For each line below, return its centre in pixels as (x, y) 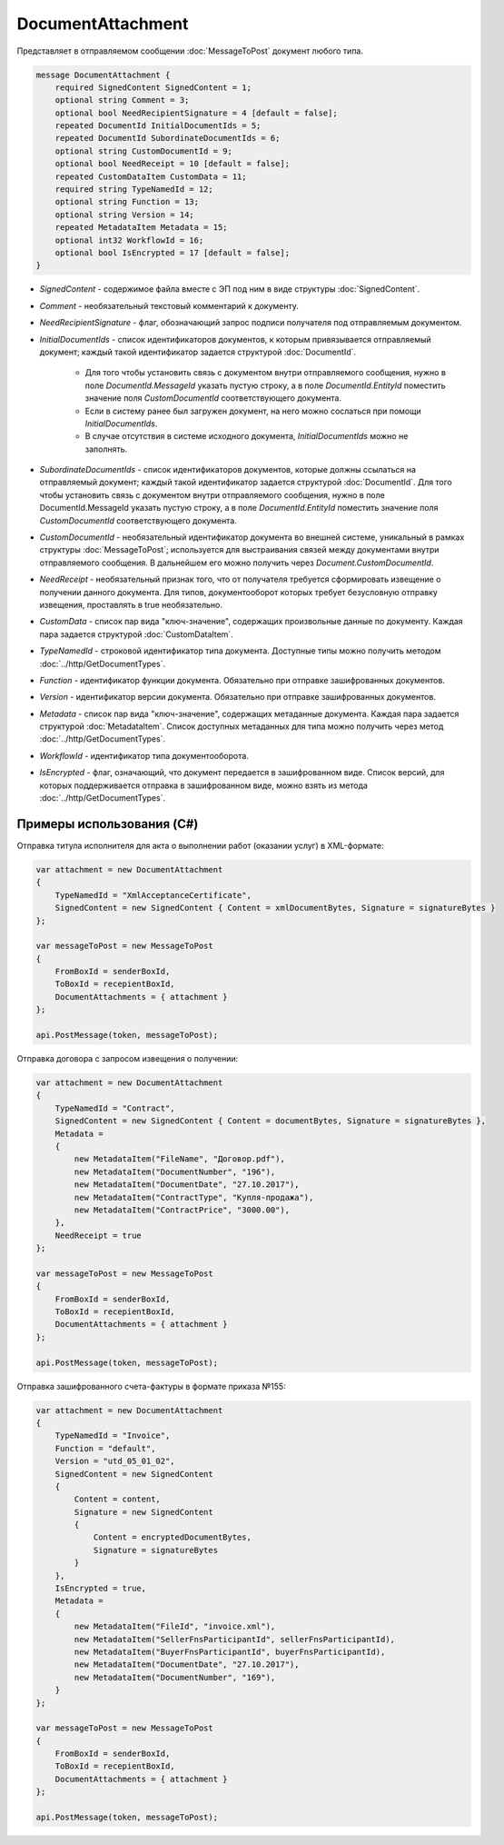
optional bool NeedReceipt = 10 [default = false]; (173, 164)
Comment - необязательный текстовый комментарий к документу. (169, 305)
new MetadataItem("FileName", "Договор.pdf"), (179, 1159)
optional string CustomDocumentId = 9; (144, 151)
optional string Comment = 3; (122, 100)
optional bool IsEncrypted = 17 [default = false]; (173, 253)
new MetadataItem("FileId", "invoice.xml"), (175, 1626)
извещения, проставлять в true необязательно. (131, 604)
